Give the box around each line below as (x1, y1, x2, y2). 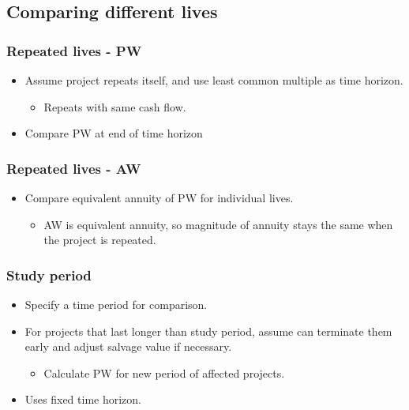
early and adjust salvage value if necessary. (24, 338, 232, 355)
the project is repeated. (43, 231, 156, 248)
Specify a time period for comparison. (24, 296, 208, 312)
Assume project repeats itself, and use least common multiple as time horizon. (24, 72, 403, 88)
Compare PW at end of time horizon (24, 125, 203, 141)
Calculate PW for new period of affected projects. (43, 364, 285, 381)
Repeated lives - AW (6, 158, 141, 178)
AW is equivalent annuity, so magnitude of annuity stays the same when (43, 216, 393, 232)
